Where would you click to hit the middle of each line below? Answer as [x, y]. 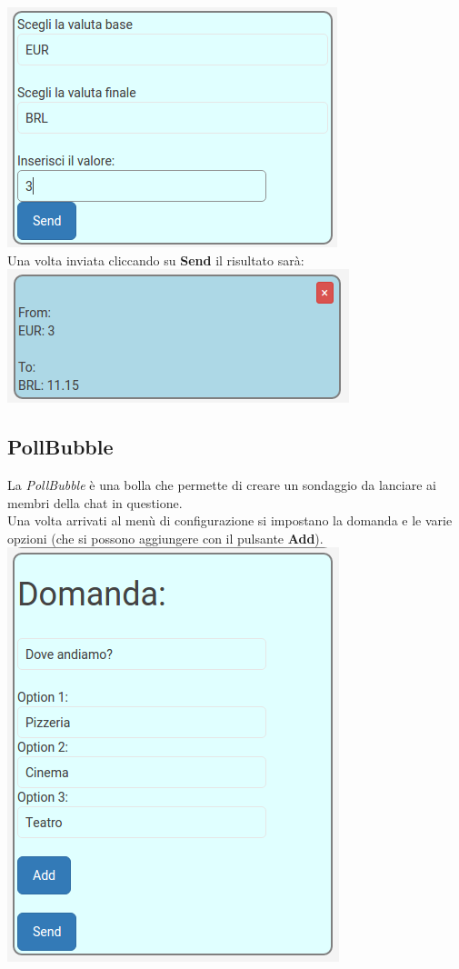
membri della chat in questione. [95, 502]
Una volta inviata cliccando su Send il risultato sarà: [156, 260]
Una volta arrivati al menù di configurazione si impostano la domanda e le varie [230, 520]
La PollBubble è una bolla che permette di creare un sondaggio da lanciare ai [222, 484]
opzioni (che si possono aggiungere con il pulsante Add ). [165, 538]
